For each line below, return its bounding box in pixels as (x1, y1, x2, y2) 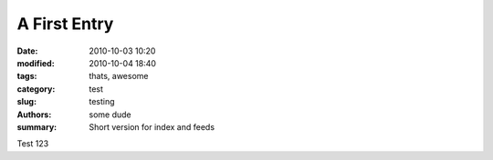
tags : (16, 71, 37, 82)
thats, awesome (89, 71, 149, 82)
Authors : (16, 109, 52, 120)
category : (16, 83, 56, 95)
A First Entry (16, 14, 114, 34)
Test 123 (16, 138, 49, 149)
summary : (16, 121, 58, 132)
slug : (16, 96, 37, 107)
